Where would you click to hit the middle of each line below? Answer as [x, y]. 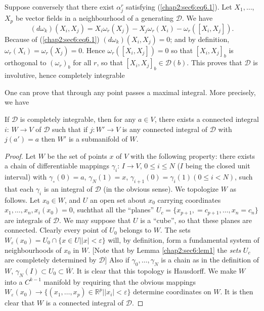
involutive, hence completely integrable [65, 75]
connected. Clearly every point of [56, 230]
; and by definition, [200, 39]
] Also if [117, 260]
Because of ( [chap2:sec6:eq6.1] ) [52, 39]
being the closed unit [218, 166]
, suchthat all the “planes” [113, 210]
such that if [70, 129]
